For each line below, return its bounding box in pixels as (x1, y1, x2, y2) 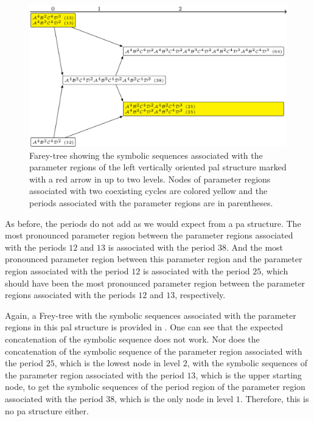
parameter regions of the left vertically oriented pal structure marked (29, 161, 287, 173)
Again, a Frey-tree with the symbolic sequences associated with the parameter (5, 308, 296, 321)
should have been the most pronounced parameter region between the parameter (5, 276, 305, 289)
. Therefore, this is (240, 392, 309, 405)
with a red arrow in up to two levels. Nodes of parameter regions (29, 172, 271, 185)
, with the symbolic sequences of (187, 357, 307, 369)
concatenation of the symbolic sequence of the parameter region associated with (5, 344, 302, 357)
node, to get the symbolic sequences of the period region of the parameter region (5, 380, 305, 393)
